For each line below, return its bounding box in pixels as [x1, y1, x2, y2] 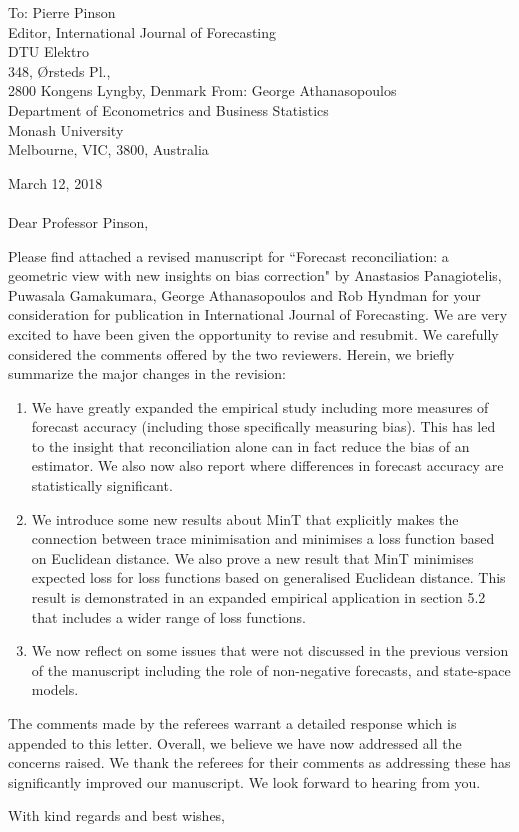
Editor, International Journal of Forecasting [8, 21, 277, 42]
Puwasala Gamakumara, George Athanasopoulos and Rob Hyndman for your [8, 284, 481, 305]
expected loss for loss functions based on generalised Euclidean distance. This [31, 567, 506, 588]
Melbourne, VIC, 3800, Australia [8, 139, 209, 160]
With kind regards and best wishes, [8, 805, 226, 826]
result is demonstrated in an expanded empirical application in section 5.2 [31, 587, 486, 608]
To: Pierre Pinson [8, 2, 116, 22]
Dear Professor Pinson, [8, 211, 149, 232]
